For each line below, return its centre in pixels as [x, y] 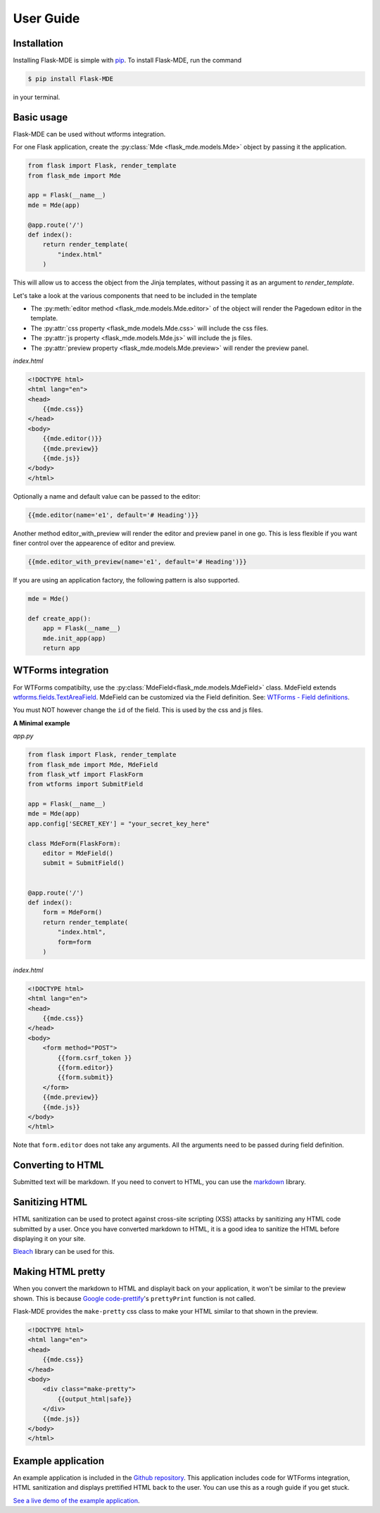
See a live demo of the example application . [76, 1500]
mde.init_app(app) [74, 638]
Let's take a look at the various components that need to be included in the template [135, 295]
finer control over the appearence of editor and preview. [94, 543]
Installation [38, 43]
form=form [74, 942]
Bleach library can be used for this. [64, 1252]
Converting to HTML [58, 1165]
